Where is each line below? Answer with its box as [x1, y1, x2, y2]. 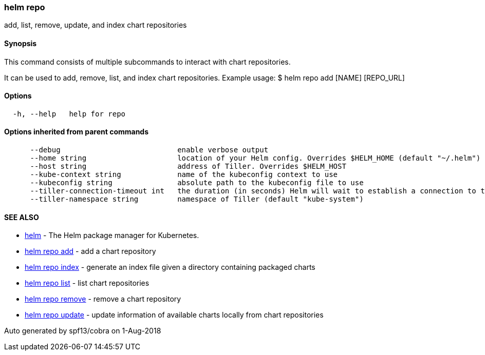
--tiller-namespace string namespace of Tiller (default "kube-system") [30, 195, 364, 204]
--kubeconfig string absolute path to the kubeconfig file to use [30, 179, 364, 187]
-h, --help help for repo [12, 109, 126, 118]
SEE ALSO [4, 212, 39, 222]
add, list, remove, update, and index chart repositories [4, 21, 187, 30]
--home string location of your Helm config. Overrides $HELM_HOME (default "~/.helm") [30, 154, 481, 163]
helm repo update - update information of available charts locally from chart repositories [25, 310, 324, 320]
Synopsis [4, 38, 37, 48]
